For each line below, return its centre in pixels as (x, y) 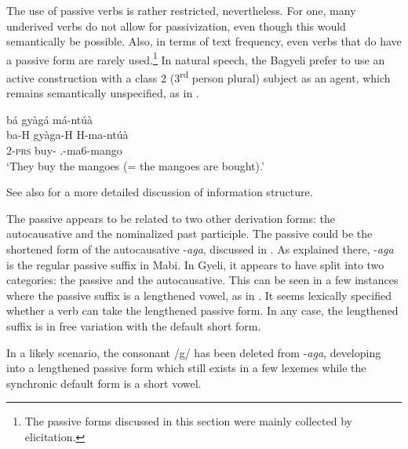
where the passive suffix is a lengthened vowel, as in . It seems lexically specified (199, 295)
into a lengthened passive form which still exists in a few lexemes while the (186, 368)
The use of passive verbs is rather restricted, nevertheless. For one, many (181, 10)
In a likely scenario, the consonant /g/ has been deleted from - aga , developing (194, 352)
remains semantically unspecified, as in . (103, 93)
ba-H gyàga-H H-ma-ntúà (67, 135)
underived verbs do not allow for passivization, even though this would (176, 26)
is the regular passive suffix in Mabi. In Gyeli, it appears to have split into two (195, 264)
